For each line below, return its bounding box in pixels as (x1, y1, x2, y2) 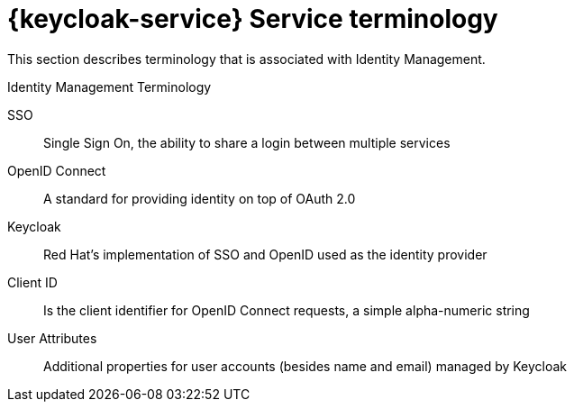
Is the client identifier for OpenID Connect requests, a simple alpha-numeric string (43, 302, 530, 318)
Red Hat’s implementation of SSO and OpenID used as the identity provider (43, 246, 487, 262)
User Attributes (7, 330, 97, 346)
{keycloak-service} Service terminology (7, 4, 498, 34)
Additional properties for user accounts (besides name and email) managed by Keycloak (43, 358, 568, 374)
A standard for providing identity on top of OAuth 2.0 (43, 190, 356, 206)
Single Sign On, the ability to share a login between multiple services (43, 134, 451, 150)
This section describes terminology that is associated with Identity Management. (7, 50, 486, 67)
